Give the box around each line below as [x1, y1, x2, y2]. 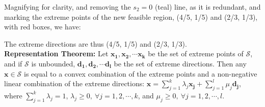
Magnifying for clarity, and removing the [4, 2, 131, 12]
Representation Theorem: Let [4, 48, 109, 59]
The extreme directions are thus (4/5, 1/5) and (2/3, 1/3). [4, 38, 187, 49]
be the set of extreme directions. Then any [114, 58, 247, 68]
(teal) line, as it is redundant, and [154, 2, 261, 12]
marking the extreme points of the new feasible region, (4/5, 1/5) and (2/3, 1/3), [4, 11, 258, 22]
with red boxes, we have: [4, 21, 81, 32]
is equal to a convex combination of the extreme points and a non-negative [24, 68, 257, 79]
